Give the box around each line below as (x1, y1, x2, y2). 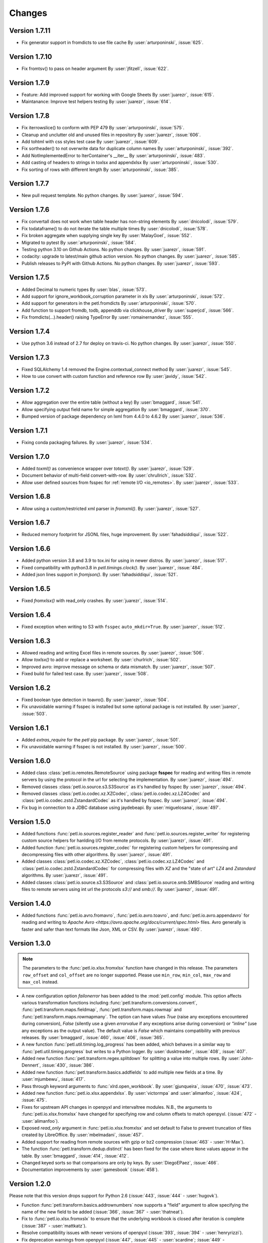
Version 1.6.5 (9, 584, 51, 593)
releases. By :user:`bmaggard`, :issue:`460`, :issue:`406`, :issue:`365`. (21, 1034, 165, 1040)
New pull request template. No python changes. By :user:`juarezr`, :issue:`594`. (21, 192, 184, 198)
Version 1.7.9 (9, 79, 50, 87)
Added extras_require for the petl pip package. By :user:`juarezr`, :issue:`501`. (21, 736, 181, 743)
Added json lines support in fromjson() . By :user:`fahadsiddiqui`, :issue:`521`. (21, 572, 178, 578)
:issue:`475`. (21, 1097, 47, 1103)
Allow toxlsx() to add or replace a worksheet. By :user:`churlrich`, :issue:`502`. (21, 657, 181, 663)
